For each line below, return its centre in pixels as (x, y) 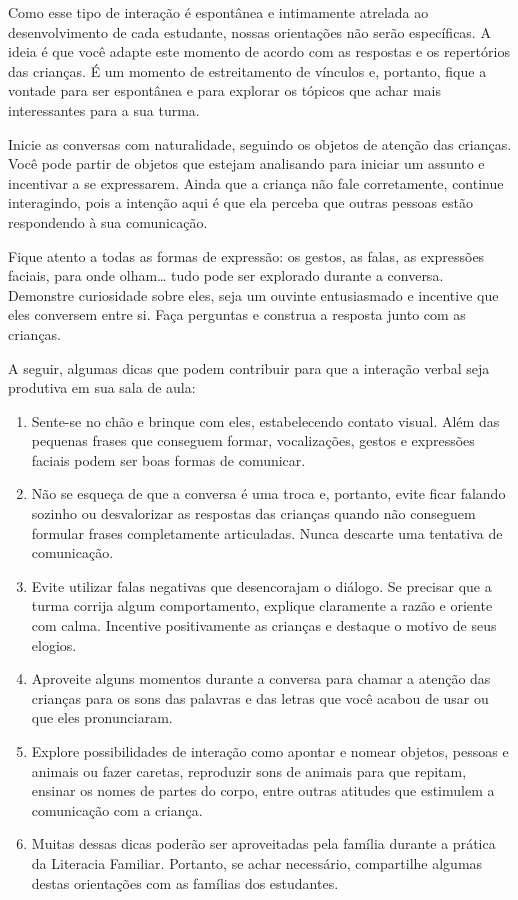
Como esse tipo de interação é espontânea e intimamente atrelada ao (218, 12)
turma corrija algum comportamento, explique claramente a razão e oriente (262, 605)
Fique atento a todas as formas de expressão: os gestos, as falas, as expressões (246, 255)
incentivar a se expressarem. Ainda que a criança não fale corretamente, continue (256, 182)
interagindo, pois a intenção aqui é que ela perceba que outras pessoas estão (240, 202)
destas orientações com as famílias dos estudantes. (185, 882)
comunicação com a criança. (117, 809)
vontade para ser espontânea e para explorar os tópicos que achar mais (225, 90)
